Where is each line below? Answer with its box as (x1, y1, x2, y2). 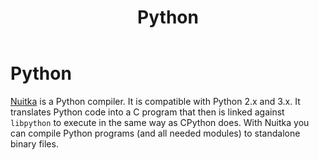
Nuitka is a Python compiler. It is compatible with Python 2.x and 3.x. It (10, 95, 301, 107)
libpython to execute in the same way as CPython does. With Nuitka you (10, 116, 310, 128)
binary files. (10, 137, 59, 150)
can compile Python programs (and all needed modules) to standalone (10, 127, 301, 139)
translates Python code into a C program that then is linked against (10, 106, 285, 118)
